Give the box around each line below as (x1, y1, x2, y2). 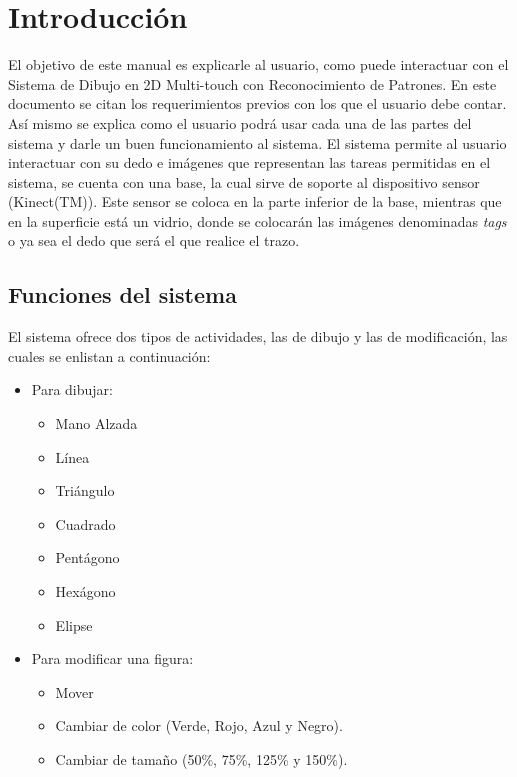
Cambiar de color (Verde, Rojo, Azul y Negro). (55, 715, 343, 736)
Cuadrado (55, 513, 116, 534)
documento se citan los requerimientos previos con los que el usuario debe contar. (8, 93, 507, 114)
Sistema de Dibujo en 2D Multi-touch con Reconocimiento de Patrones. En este (8, 73, 497, 94)
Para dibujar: (31, 379, 113, 400)
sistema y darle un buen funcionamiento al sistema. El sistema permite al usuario (8, 132, 507, 153)
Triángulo (55, 480, 115, 501)
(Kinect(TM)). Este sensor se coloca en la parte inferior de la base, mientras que (8, 191, 502, 212)
